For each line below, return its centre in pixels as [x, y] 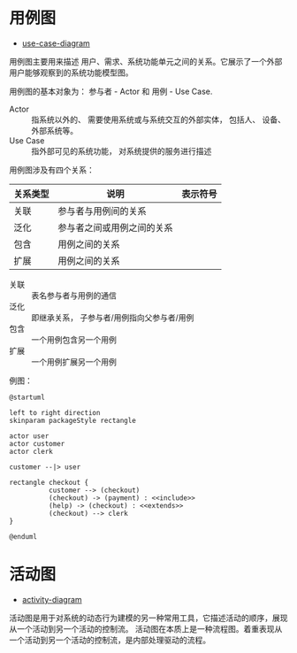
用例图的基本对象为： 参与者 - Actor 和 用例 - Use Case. [111, 91]
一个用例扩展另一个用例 [74, 361]
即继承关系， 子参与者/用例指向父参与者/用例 [113, 317]
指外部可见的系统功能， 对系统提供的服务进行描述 [122, 150]
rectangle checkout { [49, 482]
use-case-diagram [56, 43]
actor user [29, 436]
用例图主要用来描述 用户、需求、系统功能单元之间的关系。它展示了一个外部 [146, 61]
